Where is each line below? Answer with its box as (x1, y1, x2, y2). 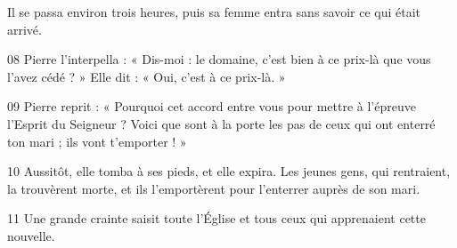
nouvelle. (7, 226, 55, 244)
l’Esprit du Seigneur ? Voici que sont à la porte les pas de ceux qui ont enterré (7, 114, 436, 132)
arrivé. (7, 20, 42, 38)
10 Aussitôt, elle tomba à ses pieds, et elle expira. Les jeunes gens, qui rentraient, (7, 162, 451, 180)
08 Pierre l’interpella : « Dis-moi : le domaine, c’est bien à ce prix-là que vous (7, 50, 431, 68)
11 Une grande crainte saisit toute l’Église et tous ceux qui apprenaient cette (7, 209, 426, 228)
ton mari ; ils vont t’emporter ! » (7, 132, 187, 150)
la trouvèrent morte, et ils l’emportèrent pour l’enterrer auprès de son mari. (7, 179, 420, 197)
